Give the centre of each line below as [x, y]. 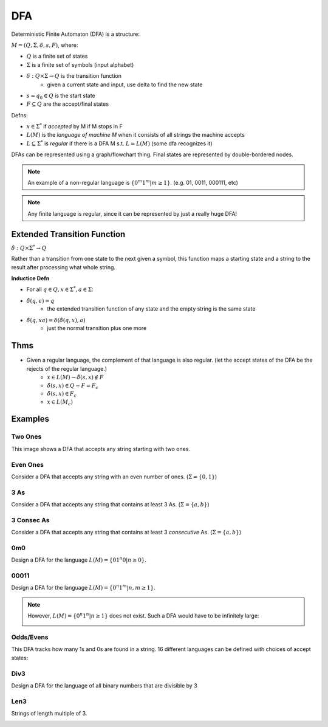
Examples [30, 419]
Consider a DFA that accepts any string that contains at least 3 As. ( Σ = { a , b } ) [110, 505]
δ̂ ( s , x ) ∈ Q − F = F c [73, 386]
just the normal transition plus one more [97, 328]
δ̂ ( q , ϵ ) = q [40, 301]
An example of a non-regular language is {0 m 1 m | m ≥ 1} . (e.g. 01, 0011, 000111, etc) [133, 182]
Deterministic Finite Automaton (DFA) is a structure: [75, 34]
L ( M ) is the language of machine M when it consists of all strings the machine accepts [136, 135]
